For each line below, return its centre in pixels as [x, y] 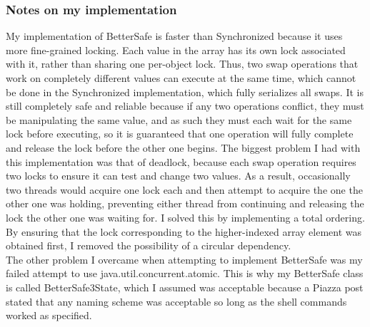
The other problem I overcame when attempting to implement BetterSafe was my [184, 259]
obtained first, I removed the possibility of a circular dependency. [149, 245]
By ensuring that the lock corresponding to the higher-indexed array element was [184, 231]
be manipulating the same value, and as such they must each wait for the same [179, 119]
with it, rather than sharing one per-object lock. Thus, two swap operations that [182, 64]
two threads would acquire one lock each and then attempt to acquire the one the [184, 189]
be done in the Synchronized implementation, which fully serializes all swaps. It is [185, 92]
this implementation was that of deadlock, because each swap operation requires [181, 161]
